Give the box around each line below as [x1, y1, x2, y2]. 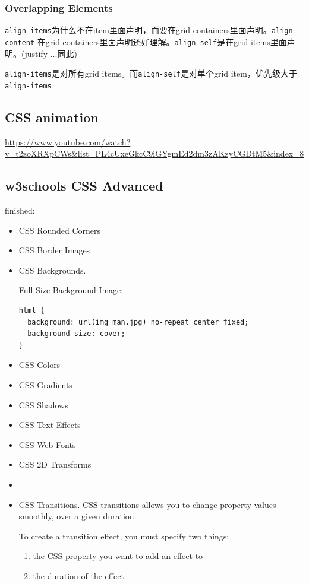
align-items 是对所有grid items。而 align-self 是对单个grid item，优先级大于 [5, 67, 297, 80]
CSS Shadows [18, 398, 68, 411]
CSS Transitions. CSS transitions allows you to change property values [18, 498, 276, 510]
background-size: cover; [27, 329, 125, 338]
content [5, 38, 35, 47]
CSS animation [5, 107, 99, 126]
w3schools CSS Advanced [5, 176, 163, 195]
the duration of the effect [33, 569, 124, 582]
